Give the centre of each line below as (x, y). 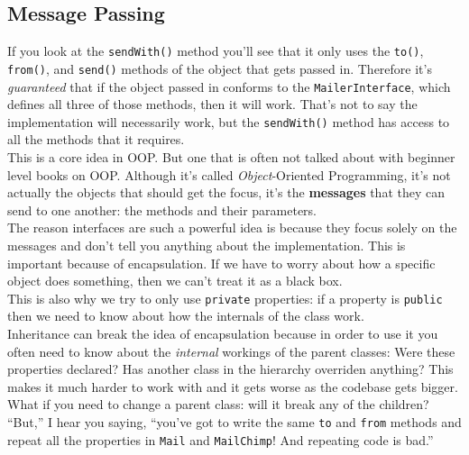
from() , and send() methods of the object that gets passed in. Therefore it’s (220, 68)
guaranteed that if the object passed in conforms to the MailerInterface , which (229, 86)
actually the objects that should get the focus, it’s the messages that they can (226, 192)
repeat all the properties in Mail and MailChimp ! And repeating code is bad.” (221, 439)
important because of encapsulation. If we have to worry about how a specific (221, 263)
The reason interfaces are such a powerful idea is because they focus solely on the (232, 227)
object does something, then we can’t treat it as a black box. (175, 281)
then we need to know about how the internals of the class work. (186, 316)
